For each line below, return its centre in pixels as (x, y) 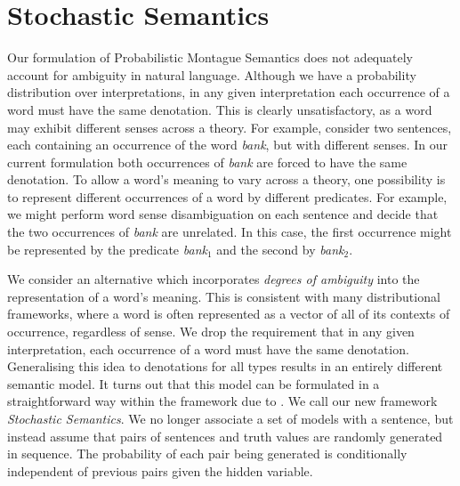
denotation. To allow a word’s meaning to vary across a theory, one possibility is (226, 179)
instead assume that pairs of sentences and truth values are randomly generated (225, 436)
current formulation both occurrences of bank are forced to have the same (207, 162)
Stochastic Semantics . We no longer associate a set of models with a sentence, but (230, 418)
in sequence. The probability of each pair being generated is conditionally (207, 454)
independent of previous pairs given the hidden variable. (160, 470)
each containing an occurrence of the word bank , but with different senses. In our (228, 145)
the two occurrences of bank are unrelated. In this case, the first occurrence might (230, 232)
